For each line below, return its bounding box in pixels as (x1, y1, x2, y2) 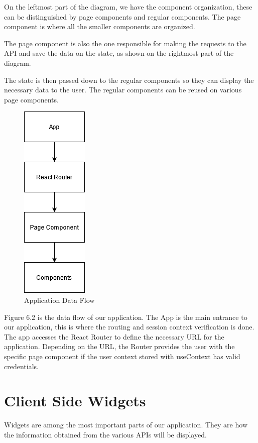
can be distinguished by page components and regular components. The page (4, 11, 241, 22)
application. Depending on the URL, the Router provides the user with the (4, 341, 235, 352)
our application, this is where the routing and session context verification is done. (4, 321, 254, 332)
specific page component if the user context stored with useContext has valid (4, 351, 240, 361)
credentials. (4, 361, 39, 371)
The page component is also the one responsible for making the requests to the (4, 38, 246, 48)
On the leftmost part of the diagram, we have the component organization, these (4, 2, 252, 12)
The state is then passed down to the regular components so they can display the (4, 74, 254, 85)
